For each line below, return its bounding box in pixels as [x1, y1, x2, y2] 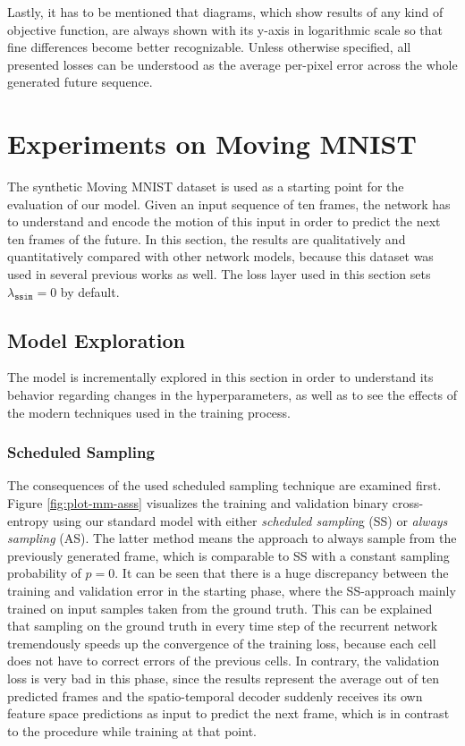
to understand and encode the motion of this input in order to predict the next [7, 212, 441, 231]
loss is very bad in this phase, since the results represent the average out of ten [7, 668, 440, 687]
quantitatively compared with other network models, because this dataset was [7, 247, 434, 266]
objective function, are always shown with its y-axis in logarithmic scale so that [7, 20, 444, 38]
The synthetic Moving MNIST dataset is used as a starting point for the [7, 177, 404, 196]
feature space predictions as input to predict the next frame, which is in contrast [7, 704, 450, 723]
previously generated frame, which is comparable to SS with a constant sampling [7, 546, 450, 564]
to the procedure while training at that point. [7, 721, 257, 740]
